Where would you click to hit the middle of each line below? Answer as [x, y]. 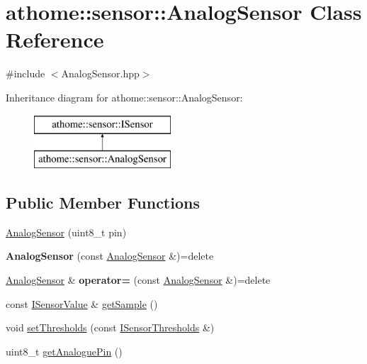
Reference [55, 39]
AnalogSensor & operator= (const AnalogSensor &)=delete [138, 280]
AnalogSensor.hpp [100, 73]
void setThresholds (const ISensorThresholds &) [110, 327]
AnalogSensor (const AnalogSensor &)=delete [110, 256]
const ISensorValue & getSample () [82, 303]
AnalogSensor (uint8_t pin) [66, 232]
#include [26, 73]
